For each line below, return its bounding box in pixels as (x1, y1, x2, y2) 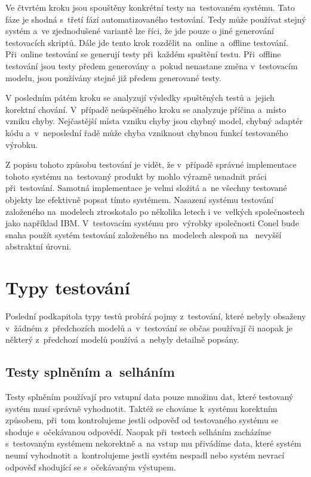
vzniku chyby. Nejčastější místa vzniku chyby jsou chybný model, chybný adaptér (5, 115, 303, 127)
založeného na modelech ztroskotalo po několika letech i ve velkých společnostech (5, 205, 305, 217)
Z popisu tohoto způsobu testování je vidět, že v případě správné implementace (5, 158, 297, 171)
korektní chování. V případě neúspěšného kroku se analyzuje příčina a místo (5, 103, 287, 115)
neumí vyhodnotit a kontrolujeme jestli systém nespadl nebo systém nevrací (5, 448, 285, 461)
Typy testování (5, 275, 130, 300)
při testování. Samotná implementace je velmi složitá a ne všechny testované (5, 181, 287, 194)
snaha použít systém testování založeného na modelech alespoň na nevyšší (5, 228, 282, 241)
